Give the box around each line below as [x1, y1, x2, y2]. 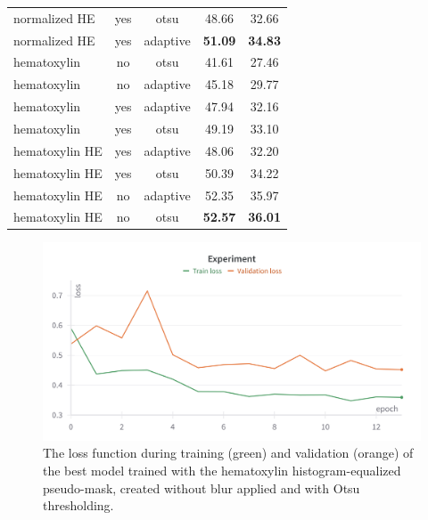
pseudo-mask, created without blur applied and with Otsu [43, 478, 360, 497]
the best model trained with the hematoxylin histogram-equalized [43, 460, 401, 479]
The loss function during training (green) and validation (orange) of [43, 443, 414, 462]
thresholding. [43, 496, 114, 515]
